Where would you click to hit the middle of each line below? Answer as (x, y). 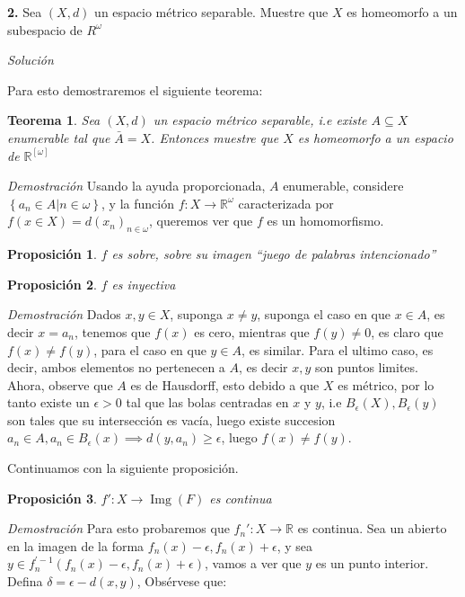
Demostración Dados (64, 314)
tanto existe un (48, 402)
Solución (31, 60)
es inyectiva (144, 284)
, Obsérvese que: (182, 581)
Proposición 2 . (52, 284)
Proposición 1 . (52, 254)
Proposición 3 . (52, 498)
